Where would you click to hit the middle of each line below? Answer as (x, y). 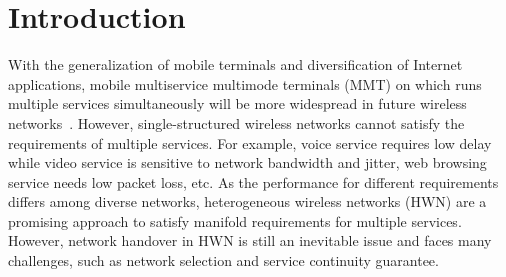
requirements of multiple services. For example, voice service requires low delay (250, 142)
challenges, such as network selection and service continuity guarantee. (223, 260)
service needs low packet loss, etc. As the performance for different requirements (253, 181)
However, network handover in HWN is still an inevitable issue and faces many (250, 240)
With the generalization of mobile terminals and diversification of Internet (235, 64)
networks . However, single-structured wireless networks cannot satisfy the (236, 122)
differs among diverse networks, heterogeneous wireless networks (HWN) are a (247, 201)
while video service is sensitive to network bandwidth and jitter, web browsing (247, 162)
